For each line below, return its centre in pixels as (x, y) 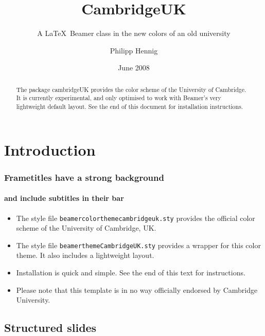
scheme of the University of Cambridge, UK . (86, 228)
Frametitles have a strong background (84, 177)
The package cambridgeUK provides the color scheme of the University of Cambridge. (131, 89)
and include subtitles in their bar (64, 198)
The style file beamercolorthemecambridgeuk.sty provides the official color (136, 218)
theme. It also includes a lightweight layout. (85, 255)
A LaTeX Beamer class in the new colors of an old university (134, 33)
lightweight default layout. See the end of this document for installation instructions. (130, 107)
